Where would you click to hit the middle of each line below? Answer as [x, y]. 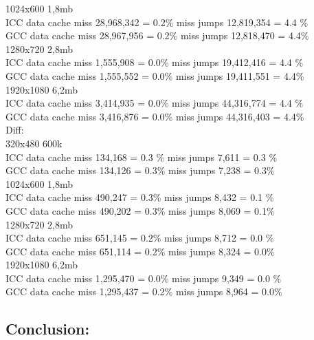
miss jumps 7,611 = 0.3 [216, 157]
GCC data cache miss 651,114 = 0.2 [81, 251]
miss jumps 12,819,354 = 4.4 [237, 22]
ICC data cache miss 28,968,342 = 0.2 [86, 22]
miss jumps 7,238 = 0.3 [217, 170]
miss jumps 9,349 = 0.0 [221, 278]
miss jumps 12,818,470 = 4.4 [240, 35]
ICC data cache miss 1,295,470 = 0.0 [83, 278]
